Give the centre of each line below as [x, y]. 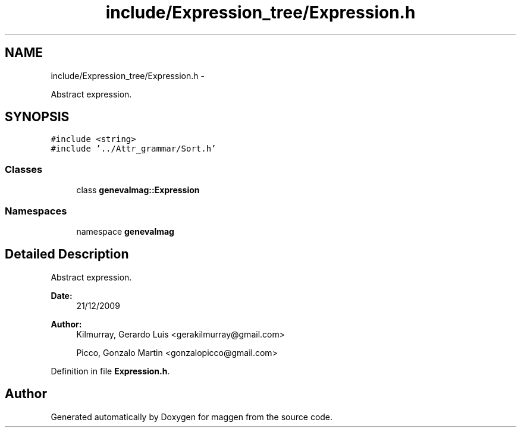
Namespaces [36, 211]
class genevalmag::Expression [138, 190]
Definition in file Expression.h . [110, 371]
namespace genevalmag [125, 231]
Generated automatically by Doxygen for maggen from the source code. [192, 417]
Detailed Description [67, 254]
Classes [24, 169]
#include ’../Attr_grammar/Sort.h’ [134, 149]
